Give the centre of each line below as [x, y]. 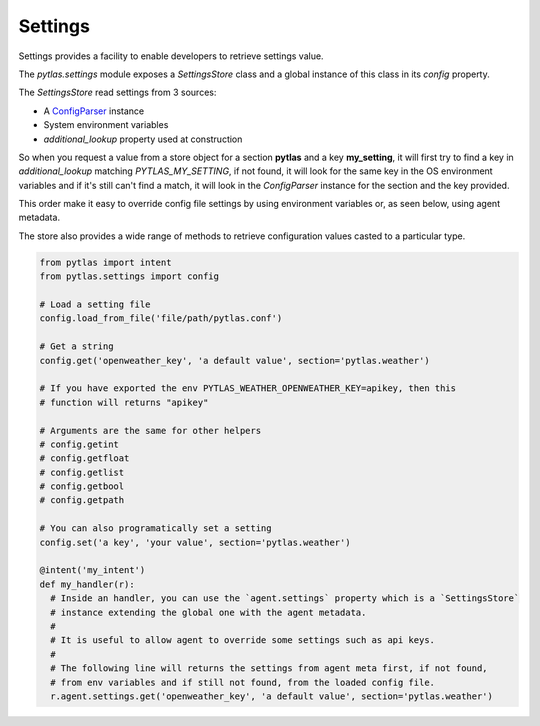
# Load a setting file [95, 304]
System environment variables [106, 125]
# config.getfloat [84, 458]
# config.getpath [82, 500]
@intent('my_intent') [92, 570]
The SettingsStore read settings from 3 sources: [117, 92]
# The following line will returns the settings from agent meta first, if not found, [269, 668]
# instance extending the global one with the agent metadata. [208, 612]
